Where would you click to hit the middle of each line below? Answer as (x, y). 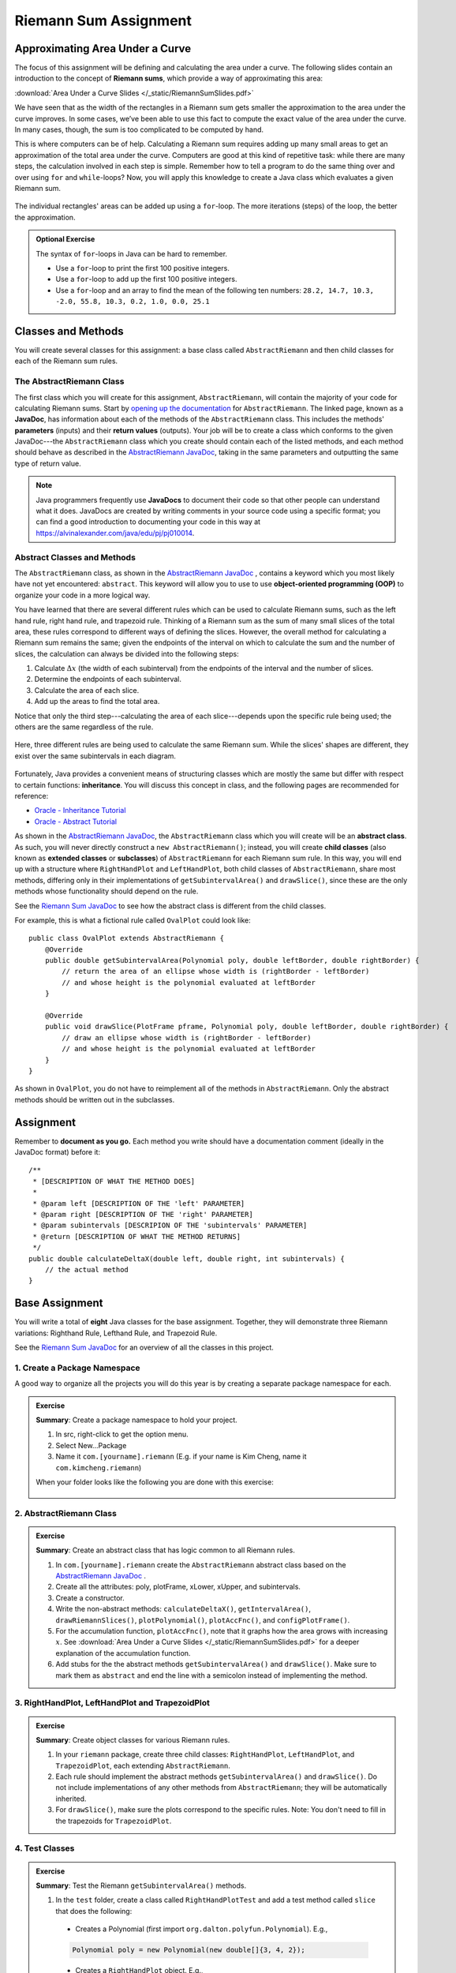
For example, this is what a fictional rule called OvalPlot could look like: (133, 920)
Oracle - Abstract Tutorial (76, 822)
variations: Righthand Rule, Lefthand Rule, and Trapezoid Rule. (116, 1333)
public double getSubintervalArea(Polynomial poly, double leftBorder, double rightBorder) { (232, 960)
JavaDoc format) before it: (58, 1152)
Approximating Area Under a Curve (103, 49)
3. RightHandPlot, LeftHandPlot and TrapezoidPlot (112, 1703)
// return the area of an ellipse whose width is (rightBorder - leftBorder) (216, 972)
